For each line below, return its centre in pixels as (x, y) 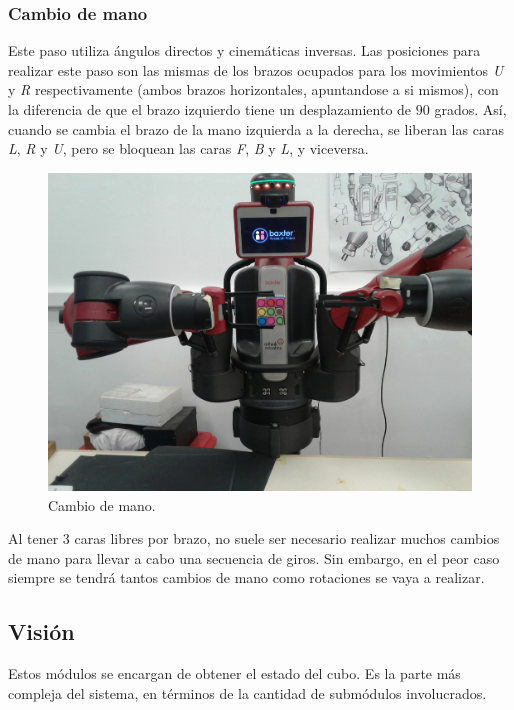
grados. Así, (470, 109)
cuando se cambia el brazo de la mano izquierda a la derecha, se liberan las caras (256, 128)
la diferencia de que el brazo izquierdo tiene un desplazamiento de (210, 109)
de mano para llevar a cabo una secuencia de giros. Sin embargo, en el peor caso (254, 557)
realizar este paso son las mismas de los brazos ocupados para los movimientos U (256, 69)
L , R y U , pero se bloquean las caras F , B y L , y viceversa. (188, 148)
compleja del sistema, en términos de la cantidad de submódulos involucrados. (247, 692)
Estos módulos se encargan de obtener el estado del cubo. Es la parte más (234, 673)
